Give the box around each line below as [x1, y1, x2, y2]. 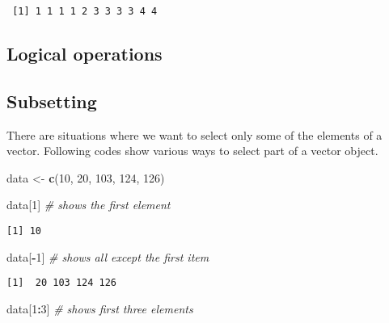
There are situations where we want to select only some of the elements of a [6, 126, 383, 143]
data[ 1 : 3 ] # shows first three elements [6, 300, 193, 317]
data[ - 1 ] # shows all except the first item [6, 248, 209, 265]
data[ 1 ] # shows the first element [6, 196, 171, 213]
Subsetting [6, 88, 97, 113]
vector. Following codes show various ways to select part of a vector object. [6, 142, 378, 159]
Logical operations [6, 41, 163, 66]
